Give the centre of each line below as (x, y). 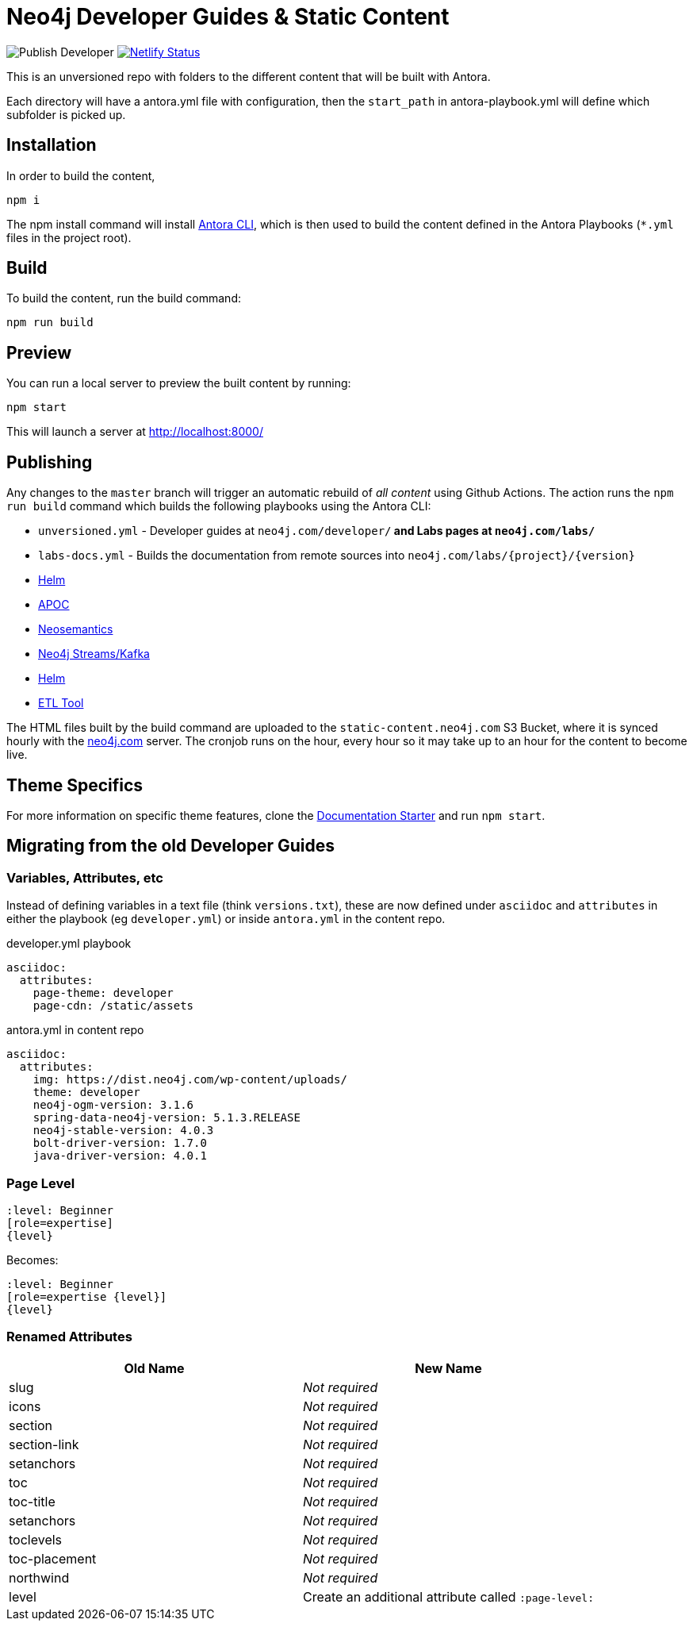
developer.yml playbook (69, 944)
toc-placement (53, 1558)
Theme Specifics (75, 785)
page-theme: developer (103, 993)
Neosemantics (76, 629)
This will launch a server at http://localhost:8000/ (135, 432)
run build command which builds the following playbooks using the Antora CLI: (219, 506)
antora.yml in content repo (75, 1030)
